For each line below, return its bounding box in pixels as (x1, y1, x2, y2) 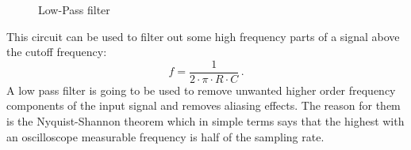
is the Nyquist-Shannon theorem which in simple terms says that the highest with (6, 113, 405, 129)
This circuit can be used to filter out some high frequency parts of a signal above (6, 28, 400, 44)
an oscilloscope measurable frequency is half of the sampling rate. (6, 128, 325, 144)
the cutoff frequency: (6, 43, 107, 60)
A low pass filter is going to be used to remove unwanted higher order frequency (6, 81, 396, 98)
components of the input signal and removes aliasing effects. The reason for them (6, 97, 401, 114)
